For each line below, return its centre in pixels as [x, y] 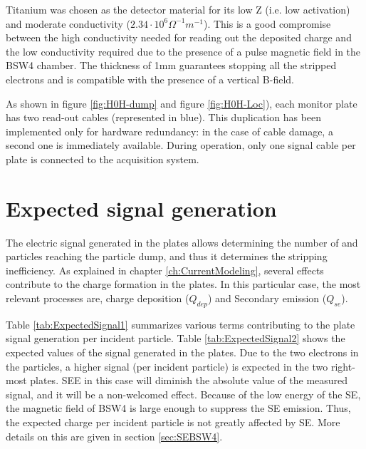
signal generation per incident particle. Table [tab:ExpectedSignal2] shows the [176, 338]
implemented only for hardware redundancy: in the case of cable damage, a [169, 131]
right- [343, 366]
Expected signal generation [141, 208]
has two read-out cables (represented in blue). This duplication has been [164, 117]
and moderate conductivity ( [68, 23]
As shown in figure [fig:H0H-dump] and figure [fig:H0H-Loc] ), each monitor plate [182, 103]
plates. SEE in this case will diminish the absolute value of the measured [189, 380]
